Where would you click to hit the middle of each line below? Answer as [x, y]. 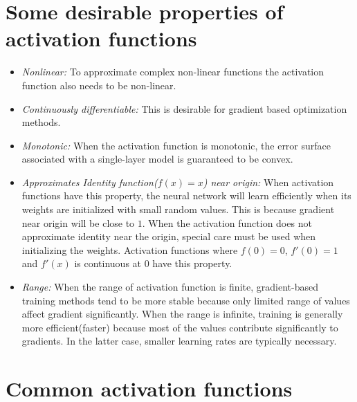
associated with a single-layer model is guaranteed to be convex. [157, 159]
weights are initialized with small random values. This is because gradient [178, 209]
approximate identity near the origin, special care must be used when [169, 236]
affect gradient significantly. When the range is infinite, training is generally [182, 314]
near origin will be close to [78, 222]
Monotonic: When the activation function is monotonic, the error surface [176, 145]
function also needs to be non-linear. [99, 85]
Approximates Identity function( [90, 182]
